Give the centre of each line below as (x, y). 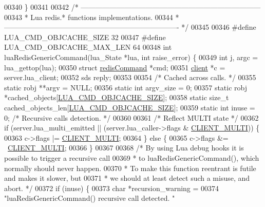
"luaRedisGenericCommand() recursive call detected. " (90, 198)
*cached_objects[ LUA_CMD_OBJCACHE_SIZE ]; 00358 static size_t (117, 97)
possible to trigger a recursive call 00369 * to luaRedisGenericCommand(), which (132, 157)
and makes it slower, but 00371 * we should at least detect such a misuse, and (127, 178)
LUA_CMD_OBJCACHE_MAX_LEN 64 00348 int (88, 47)
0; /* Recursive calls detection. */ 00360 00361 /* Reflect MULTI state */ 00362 (131, 117)
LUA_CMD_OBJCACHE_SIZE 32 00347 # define (85, 37)
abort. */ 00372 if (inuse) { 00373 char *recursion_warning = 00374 (112, 188)
